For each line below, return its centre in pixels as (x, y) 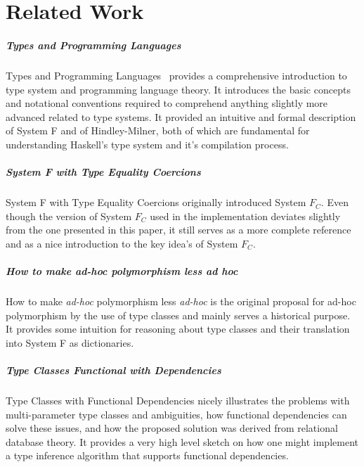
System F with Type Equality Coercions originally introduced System (156, 202)
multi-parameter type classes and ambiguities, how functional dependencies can (176, 414)
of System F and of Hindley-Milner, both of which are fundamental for (158, 130)
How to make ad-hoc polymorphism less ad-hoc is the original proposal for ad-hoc (181, 301)
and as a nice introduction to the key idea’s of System (122, 243)
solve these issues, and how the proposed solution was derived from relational (172, 428)
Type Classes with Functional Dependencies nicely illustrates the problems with (178, 400)
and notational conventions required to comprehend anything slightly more (167, 103)
